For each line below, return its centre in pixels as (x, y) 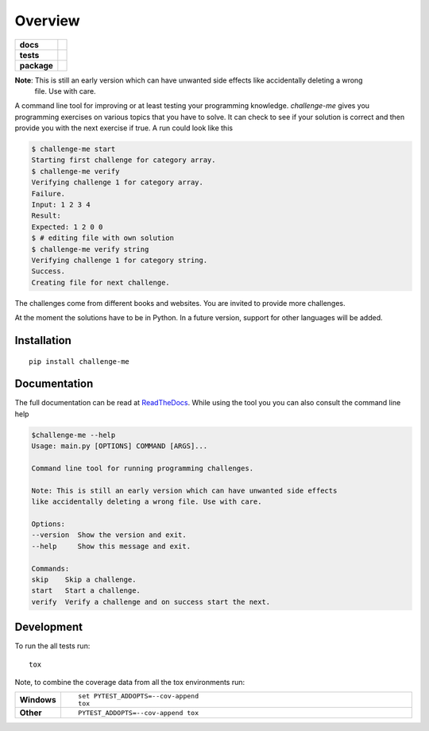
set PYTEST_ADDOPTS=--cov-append (138, 696)
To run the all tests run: (52, 646)
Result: (46, 216)
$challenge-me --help (73, 435)
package (36, 65)
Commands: (50, 569)
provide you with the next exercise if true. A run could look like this (124, 128)
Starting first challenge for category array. (124, 160)
